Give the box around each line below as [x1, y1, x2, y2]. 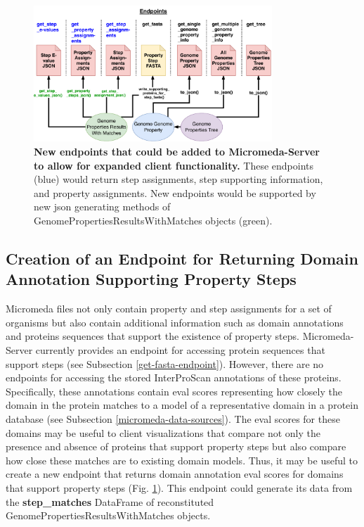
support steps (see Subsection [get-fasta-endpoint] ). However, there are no [6, 356, 324, 371]
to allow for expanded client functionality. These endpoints [34, 158, 314, 172]
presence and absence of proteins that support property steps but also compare [6, 439, 346, 454]
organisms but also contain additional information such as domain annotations [6, 315, 344, 329]
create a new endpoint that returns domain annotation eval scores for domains [6, 466, 344, 481]
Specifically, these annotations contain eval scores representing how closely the [6, 383, 342, 398]
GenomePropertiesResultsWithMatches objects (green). [34, 213, 273, 227]
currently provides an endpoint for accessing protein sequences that [35, 342, 325, 357]
